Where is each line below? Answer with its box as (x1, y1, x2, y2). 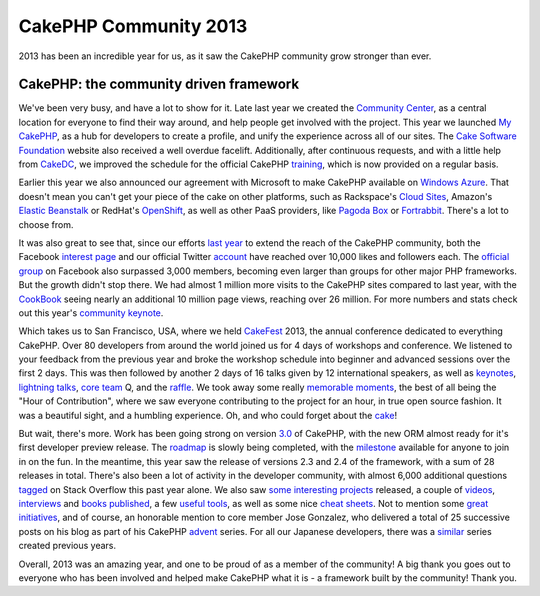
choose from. (18, 218, 74, 230)
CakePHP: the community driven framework (18, 76, 300, 93)
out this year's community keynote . (18, 306, 164, 319)
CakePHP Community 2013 (18, 15, 248, 37)
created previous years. (18, 540, 117, 552)
